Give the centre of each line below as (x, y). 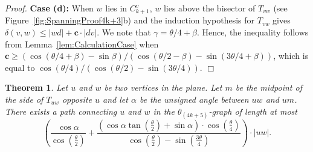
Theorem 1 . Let (37, 87)
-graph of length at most (253, 111)
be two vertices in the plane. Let (163, 87)
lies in (116, 8)
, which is (291, 56)
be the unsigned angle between (194, 99)
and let (115, 99)
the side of (24, 99)
